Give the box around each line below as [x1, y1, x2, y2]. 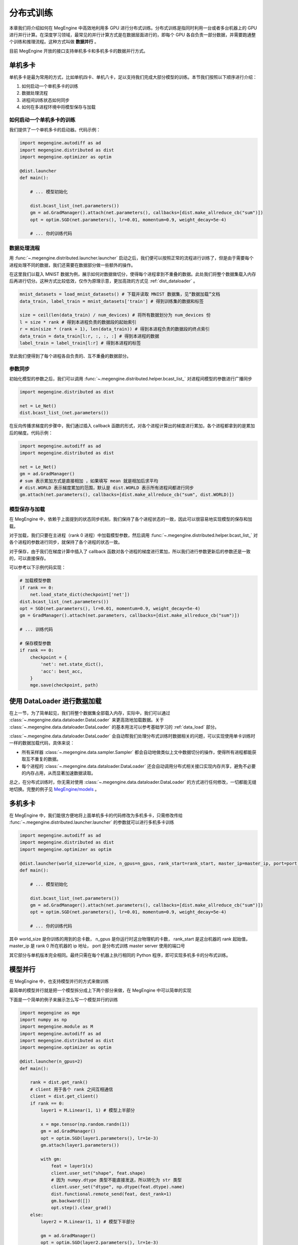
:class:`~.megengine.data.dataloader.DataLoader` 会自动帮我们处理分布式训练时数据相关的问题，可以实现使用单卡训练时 [9, 733, 255, 739]
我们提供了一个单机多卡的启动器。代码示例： [9, 127, 101, 133]
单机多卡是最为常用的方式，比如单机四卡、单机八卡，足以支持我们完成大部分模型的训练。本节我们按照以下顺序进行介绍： [9, 74, 257, 80]
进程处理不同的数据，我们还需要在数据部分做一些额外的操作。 [9, 262, 136, 268]
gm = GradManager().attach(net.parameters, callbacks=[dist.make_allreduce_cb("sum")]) [19, 613, 240, 619]
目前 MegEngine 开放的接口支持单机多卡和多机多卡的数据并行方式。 [9, 48, 149, 54]
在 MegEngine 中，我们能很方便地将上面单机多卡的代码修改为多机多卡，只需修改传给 [9, 812, 183, 818]
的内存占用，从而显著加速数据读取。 [21, 770, 96, 776]
